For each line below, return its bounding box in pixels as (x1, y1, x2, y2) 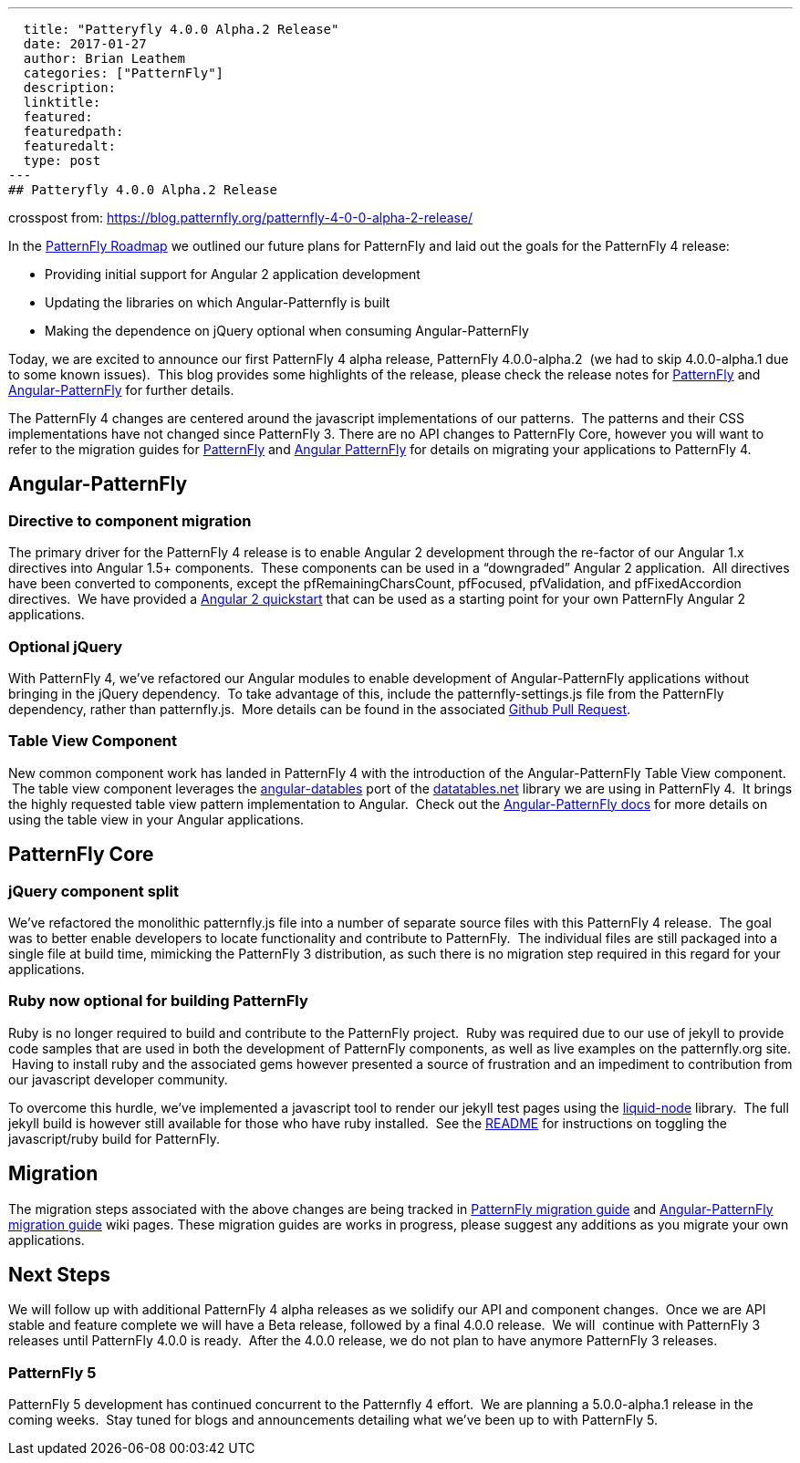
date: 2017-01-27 (23, 36, 147, 51)
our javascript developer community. (8, 1071, 228, 1087)
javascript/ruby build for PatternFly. (8, 1130, 221, 1147)
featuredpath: (23, 124, 124, 139)
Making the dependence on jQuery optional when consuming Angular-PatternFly (45, 323, 529, 338)
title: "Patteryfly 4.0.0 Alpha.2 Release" (23, 22, 339, 36)
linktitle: (23, 95, 101, 109)
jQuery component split (8, 881, 179, 900)
